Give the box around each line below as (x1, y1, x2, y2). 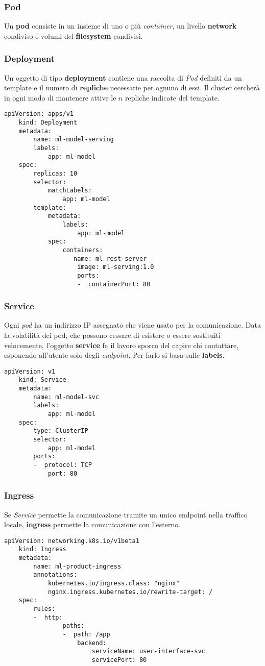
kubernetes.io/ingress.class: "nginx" (47, 580, 180, 587)
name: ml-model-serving (33, 136, 114, 143)
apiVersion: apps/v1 (4, 110, 74, 118)
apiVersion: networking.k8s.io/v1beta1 (4, 537, 139, 545)
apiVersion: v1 (4, 367, 56, 375)
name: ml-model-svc (33, 393, 100, 401)
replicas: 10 (33, 170, 78, 177)
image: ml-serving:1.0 (77, 263, 154, 271)
